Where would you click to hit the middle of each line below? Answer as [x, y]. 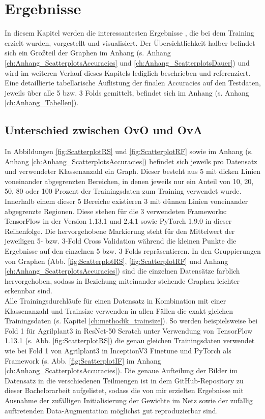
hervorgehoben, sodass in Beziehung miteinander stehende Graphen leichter [122, 280]
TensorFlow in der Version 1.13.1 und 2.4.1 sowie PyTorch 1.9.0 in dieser [118, 221]
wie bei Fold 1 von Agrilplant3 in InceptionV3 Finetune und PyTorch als [118, 350]
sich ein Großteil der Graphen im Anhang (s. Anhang [88, 53]
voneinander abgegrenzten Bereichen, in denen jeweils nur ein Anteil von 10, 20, [129, 181]
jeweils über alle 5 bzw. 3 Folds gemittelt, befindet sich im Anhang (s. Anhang [127, 92]
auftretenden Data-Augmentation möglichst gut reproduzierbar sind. [111, 410]
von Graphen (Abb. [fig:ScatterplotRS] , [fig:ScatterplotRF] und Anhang [116, 261]
